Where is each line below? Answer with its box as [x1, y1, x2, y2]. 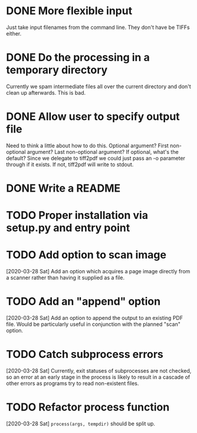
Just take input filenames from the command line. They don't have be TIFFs [6, 24, 190, 31]
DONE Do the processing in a [6, 51, 150, 64]
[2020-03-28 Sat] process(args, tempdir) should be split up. [6, 420, 155, 427]
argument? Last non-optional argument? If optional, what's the [27, 148, 179, 155]
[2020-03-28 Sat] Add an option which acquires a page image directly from [6, 268, 191, 275]
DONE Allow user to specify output [6, 110, 180, 124]
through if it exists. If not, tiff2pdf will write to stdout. [6, 161, 134, 168]
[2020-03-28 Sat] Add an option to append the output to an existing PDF [6, 315, 183, 322]
